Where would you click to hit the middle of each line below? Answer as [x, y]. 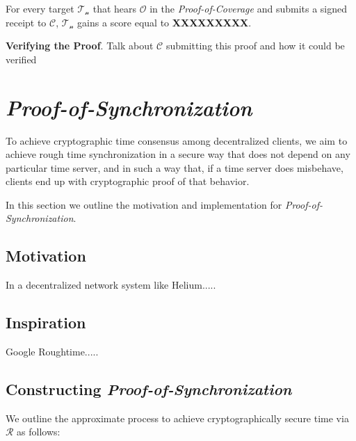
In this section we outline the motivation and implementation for [144, 204]
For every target [40, 8]
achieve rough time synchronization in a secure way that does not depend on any [178, 154]
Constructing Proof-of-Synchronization [149, 389]
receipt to [26, 22]
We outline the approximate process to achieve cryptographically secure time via [177, 418]
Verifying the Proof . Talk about [80, 46]
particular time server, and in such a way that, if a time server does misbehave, [175, 167]
